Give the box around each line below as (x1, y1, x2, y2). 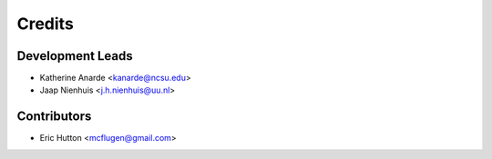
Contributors (16, 109, 92, 124)
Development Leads (16, 48, 134, 64)
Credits (16, 14, 75, 34)
